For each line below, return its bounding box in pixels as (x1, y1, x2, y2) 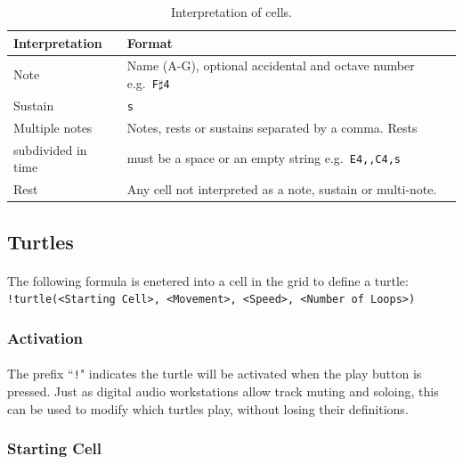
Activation (7, 326, 84, 348)
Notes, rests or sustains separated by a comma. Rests (126, 118, 418, 136)
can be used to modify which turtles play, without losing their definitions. (7, 399, 409, 418)
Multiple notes (13, 118, 93, 136)
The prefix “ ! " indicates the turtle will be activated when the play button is (7, 364, 422, 383)
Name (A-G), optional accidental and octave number (126, 56, 415, 75)
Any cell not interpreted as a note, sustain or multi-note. (126, 180, 437, 199)
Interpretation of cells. (171, 3, 292, 20)
